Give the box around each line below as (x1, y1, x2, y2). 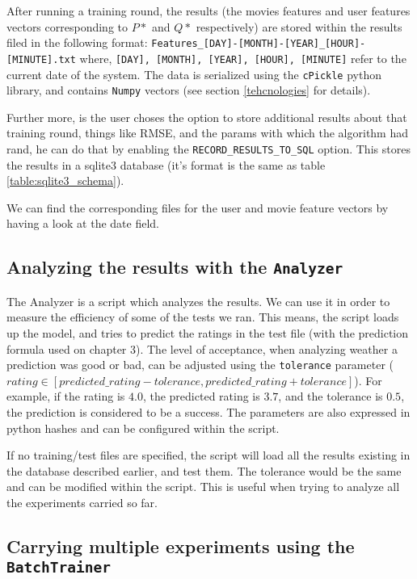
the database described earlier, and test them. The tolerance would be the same (6, 462, 402, 479)
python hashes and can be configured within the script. (6, 419, 280, 436)
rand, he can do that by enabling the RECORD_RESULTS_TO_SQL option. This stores (6, 141, 411, 157)
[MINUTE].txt (6, 53, 76, 65)
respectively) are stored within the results (196, 18, 402, 35)
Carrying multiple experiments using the (6, 533, 355, 558)
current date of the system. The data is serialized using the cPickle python (6, 65, 382, 82)
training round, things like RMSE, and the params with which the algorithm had (6, 124, 408, 141)
